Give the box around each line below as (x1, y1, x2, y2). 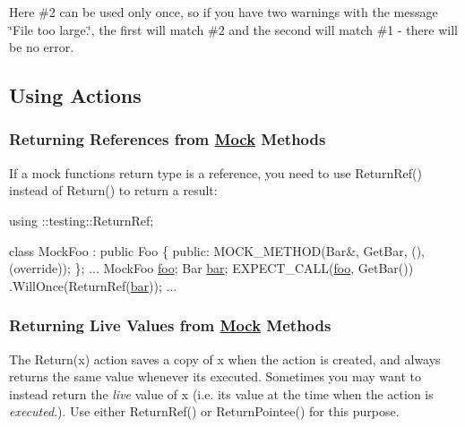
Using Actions (9, 81, 142, 109)
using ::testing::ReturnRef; (9, 210, 154, 229)
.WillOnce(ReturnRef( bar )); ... (9, 276, 177, 295)
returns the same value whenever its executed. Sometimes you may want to (9, 367, 422, 386)
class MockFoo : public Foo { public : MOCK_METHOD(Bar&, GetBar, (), (9, 241, 425, 260)
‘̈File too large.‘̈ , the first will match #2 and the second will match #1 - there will (9, 20, 458, 38)
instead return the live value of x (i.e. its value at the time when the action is (9, 384, 434, 403)
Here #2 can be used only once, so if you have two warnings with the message (9, 3, 438, 21)
